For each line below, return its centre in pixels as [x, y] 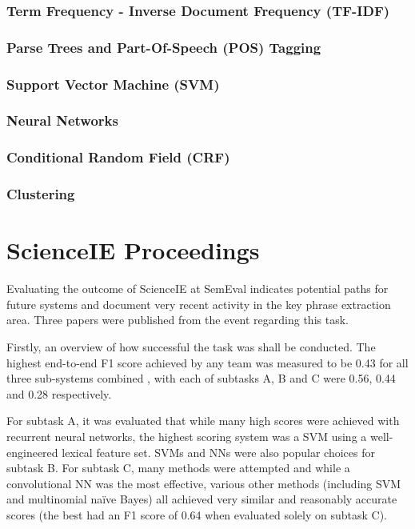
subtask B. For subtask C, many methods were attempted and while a [178, 468]
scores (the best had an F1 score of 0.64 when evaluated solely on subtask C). [197, 514]
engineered [32, 452]
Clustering [41, 194]
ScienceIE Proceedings [133, 250]
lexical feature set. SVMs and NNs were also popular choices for [218, 452]
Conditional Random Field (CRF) [118, 157]
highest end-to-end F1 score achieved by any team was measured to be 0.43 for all [207, 362]
